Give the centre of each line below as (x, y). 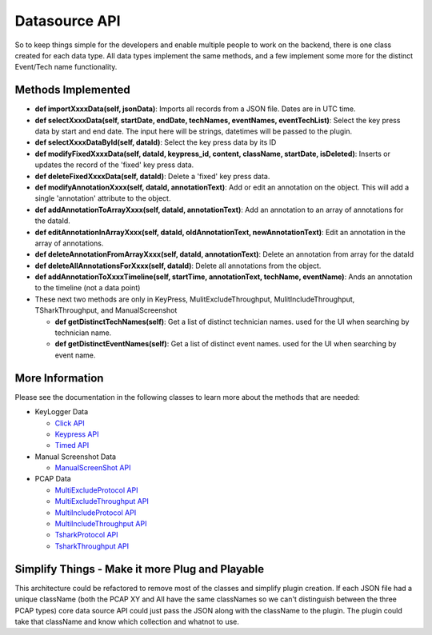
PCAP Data (53, 479)
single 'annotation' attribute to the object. (103, 198)
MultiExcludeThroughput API (102, 501)
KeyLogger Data (62, 412)
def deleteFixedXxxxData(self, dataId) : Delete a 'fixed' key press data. (152, 176)
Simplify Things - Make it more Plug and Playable (140, 569)
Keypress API (77, 434)
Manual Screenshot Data (75, 457)
